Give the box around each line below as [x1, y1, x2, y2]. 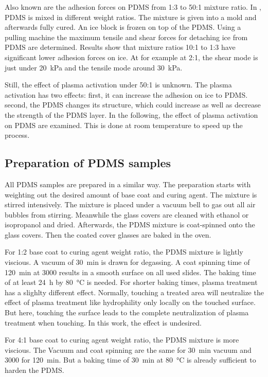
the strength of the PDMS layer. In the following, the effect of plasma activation [5, 109, 258, 120]
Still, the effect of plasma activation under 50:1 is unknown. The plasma [5, 79, 232, 90]
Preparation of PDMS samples [5, 155, 171, 171]
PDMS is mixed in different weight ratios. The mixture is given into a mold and [5, 11, 257, 22]
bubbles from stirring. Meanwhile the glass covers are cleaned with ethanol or [5, 209, 249, 220]
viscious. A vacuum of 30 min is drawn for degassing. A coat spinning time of [5, 257, 250, 267]
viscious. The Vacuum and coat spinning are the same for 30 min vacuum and [5, 344, 252, 355]
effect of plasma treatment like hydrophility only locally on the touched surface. [5, 297, 256, 308]
